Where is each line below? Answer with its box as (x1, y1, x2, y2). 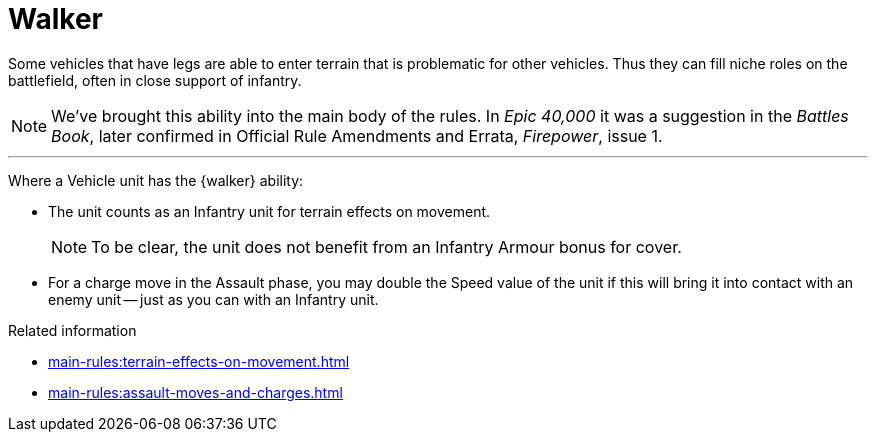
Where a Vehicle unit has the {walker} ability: (8, 171, 304, 189)
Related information (8, 321, 137, 339)
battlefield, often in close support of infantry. (8, 71, 302, 89)
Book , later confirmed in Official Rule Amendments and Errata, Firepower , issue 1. (51, 125, 663, 146)
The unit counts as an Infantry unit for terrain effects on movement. (48, 202, 491, 220)
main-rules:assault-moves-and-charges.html (48, 383, 343, 401)
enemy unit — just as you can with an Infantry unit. (48, 290, 379, 308)
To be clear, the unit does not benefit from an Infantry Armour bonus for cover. (91, 236, 682, 257)
